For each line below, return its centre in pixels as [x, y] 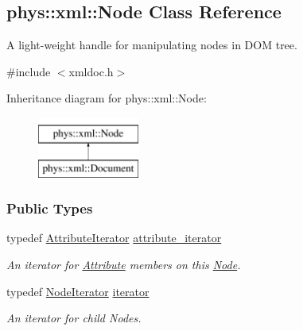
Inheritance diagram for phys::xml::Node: [107, 98]
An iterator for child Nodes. [74, 318]
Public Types [50, 208]
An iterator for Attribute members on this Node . [124, 264]
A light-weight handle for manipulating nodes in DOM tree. [152, 45]
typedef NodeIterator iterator [78, 291]
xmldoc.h [91, 71]
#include [29, 71]
